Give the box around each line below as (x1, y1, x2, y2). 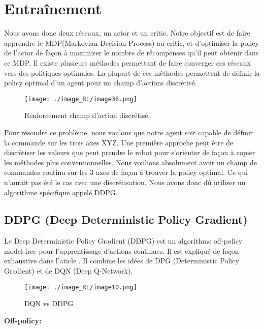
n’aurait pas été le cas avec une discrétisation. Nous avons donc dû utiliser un (4, 176, 246, 187)
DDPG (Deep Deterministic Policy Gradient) (4, 212, 248, 227)
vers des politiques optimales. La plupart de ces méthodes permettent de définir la (4, 67, 260, 78)
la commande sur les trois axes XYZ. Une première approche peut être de (4, 137, 234, 147)
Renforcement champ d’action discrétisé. (24, 110, 150, 121)
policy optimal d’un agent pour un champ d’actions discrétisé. (4, 77, 197, 88)
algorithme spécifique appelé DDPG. (4, 187, 118, 197)
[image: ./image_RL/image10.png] (24, 283, 137, 291)
